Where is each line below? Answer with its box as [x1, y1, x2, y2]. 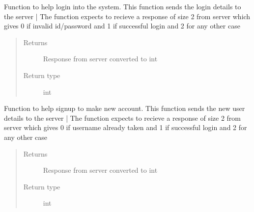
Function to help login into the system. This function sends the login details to [4, 1, 241, 11]
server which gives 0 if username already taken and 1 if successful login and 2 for [4, 122, 247, 132]
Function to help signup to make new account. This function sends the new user [4, 103, 245, 113]
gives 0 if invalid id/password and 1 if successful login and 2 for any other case [4, 21, 240, 31]
